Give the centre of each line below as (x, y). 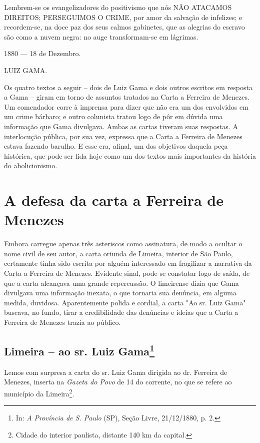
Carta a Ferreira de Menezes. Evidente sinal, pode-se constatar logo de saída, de (127, 273)
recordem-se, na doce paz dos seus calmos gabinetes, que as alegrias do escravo (124, 27)
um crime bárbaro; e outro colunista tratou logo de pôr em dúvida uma (113, 116)
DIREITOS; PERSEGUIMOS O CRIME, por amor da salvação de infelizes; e (123, 17)
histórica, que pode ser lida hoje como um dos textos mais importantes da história (130, 155)
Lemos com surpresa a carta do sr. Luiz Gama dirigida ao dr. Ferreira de (116, 372)
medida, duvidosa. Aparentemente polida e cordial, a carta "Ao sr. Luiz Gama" (125, 302)
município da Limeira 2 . (39, 392)
